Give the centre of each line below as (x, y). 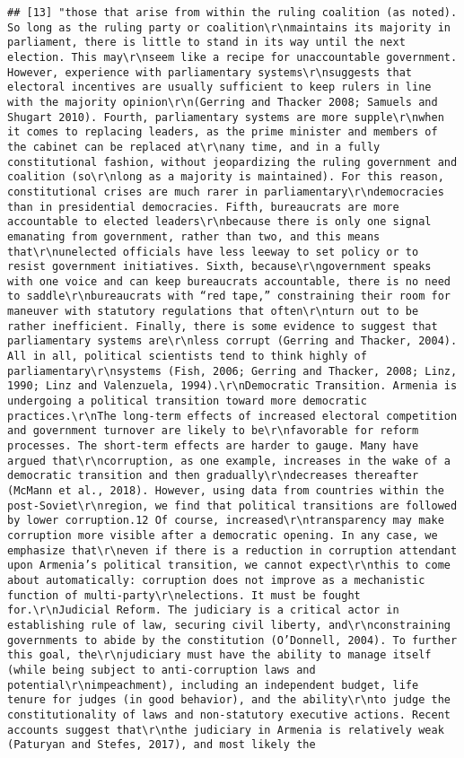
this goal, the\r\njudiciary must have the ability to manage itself (219, 655)
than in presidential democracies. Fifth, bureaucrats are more (203, 207)
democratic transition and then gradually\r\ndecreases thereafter (213, 476)
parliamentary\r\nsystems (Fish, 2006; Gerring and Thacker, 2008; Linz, (232, 371)
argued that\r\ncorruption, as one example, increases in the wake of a (229, 461)
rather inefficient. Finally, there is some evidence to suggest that (223, 326)
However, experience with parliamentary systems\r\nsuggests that (210, 72)
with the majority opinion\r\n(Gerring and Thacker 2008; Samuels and (223, 102)
